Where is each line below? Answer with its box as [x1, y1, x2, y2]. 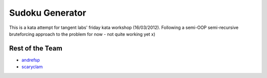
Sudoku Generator [9, 7, 87, 18]
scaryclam [21, 64, 43, 70]
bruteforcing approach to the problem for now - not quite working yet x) [9, 31, 156, 37]
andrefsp [21, 57, 40, 63]
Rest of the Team [9, 44, 63, 52]
